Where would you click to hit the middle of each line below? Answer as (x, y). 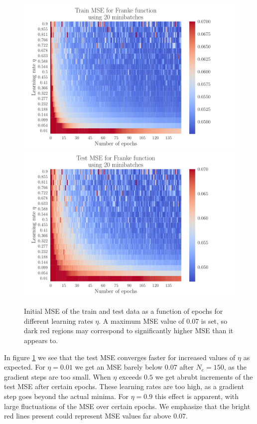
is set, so (214, 320)
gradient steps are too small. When (58, 376)
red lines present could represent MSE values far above (88, 416)
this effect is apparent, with (197, 396)
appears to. (41, 340)
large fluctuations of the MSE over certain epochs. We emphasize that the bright (127, 406)
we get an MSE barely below (119, 367)
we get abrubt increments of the (204, 376)
